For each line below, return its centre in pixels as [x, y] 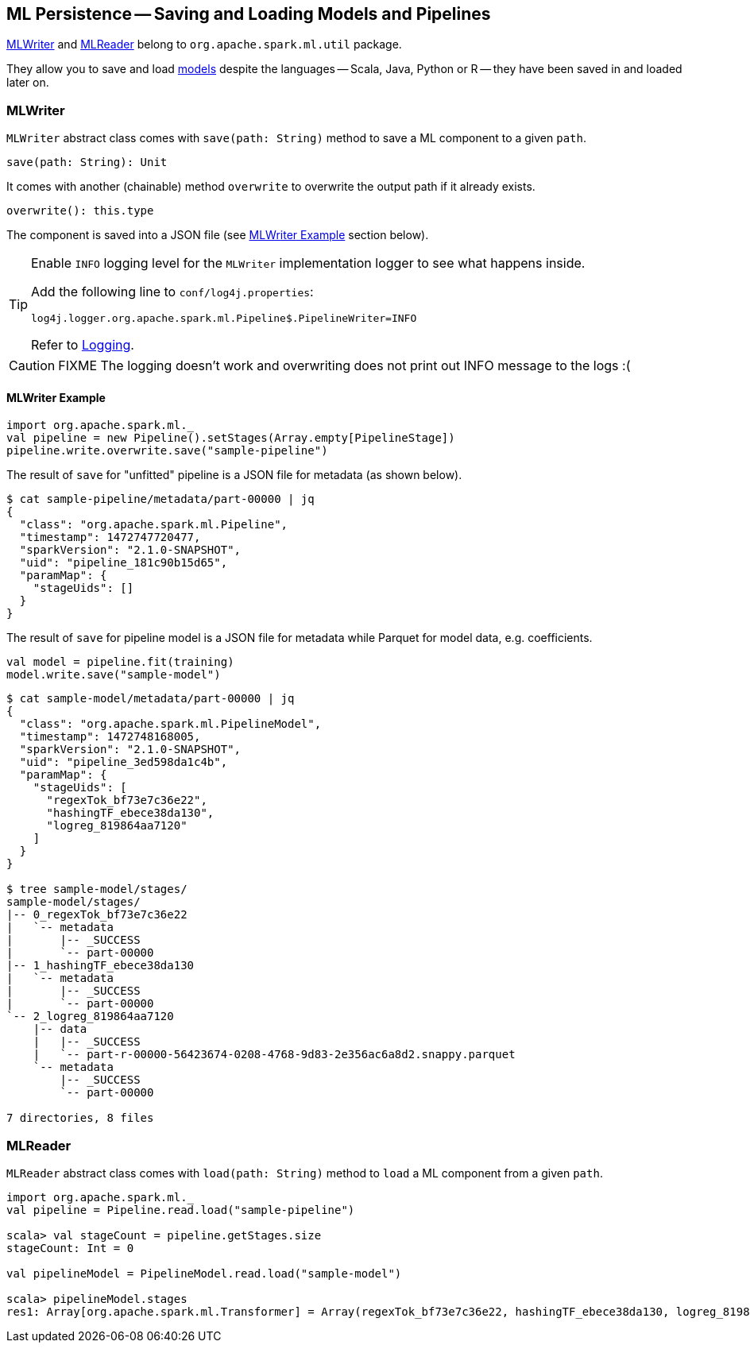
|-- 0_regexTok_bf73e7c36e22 [97, 915]
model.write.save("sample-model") [114, 675]
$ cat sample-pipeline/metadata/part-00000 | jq [160, 499]
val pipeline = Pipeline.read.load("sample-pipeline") [181, 1210]
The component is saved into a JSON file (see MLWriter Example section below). [218, 235]
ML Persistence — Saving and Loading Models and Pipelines [249, 14]
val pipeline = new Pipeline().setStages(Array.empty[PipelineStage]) [231, 438]
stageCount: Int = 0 [70, 1249]
